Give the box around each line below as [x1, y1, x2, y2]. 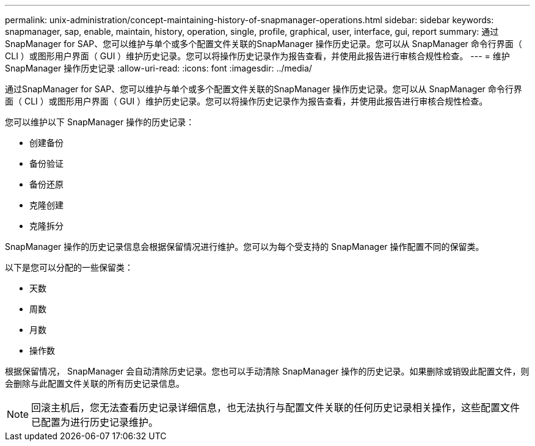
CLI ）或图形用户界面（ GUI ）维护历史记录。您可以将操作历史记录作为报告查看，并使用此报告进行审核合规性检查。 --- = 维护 [5, 51, 510, 61]
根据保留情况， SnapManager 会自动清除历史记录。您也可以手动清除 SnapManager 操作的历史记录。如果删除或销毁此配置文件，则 [5, 366, 530, 376]
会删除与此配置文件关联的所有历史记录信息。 [5, 378, 184, 389]
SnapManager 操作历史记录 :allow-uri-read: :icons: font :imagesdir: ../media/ [5, 63, 312, 73]
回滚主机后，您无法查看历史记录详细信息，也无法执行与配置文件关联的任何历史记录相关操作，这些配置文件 [31, 401, 520, 414]
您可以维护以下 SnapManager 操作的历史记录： [5, 117, 195, 127]
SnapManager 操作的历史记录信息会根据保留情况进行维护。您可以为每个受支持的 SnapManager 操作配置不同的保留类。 [5, 241, 484, 252]
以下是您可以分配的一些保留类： [5, 262, 133, 272]
